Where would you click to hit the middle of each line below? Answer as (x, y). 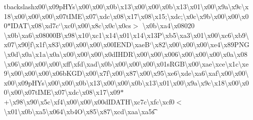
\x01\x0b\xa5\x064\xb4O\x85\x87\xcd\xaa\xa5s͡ (79, 111)
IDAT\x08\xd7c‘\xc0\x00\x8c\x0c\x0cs (71, 26)
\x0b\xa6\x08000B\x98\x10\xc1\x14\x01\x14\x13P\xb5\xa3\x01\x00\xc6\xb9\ (126, 35)
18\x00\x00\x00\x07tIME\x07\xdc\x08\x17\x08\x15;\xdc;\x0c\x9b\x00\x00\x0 (126, 16)
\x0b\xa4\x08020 (169, 26)
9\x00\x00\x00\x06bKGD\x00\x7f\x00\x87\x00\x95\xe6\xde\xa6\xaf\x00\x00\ (126, 73)
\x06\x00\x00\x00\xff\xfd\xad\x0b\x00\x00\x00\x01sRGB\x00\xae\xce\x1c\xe (126, 63)
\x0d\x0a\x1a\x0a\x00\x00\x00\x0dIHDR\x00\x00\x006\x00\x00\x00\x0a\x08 (126, 54)
